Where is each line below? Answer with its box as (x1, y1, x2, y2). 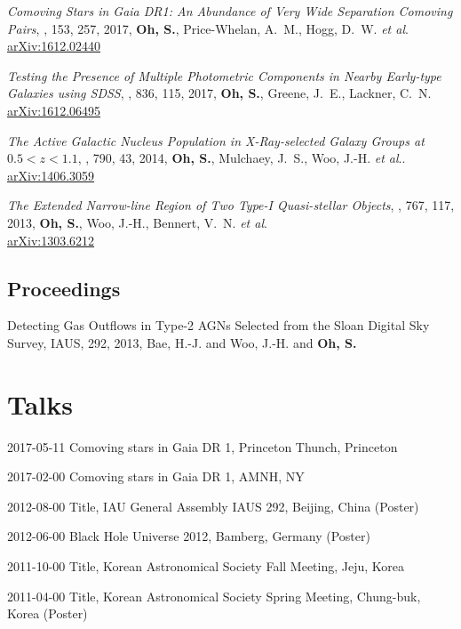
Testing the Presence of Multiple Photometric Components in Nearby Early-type (7, 66, 441, 85)
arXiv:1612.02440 (7, 36, 101, 55)
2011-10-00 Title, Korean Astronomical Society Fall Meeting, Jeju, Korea (7, 557, 405, 576)
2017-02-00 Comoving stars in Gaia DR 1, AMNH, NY (7, 467, 305, 486)
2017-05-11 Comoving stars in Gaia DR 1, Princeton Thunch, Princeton (7, 437, 398, 456)
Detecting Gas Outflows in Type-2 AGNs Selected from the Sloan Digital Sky (7, 316, 430, 335)
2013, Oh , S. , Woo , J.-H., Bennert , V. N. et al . (7, 213, 267, 231)
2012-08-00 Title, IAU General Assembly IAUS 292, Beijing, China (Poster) (7, 496, 419, 515)
